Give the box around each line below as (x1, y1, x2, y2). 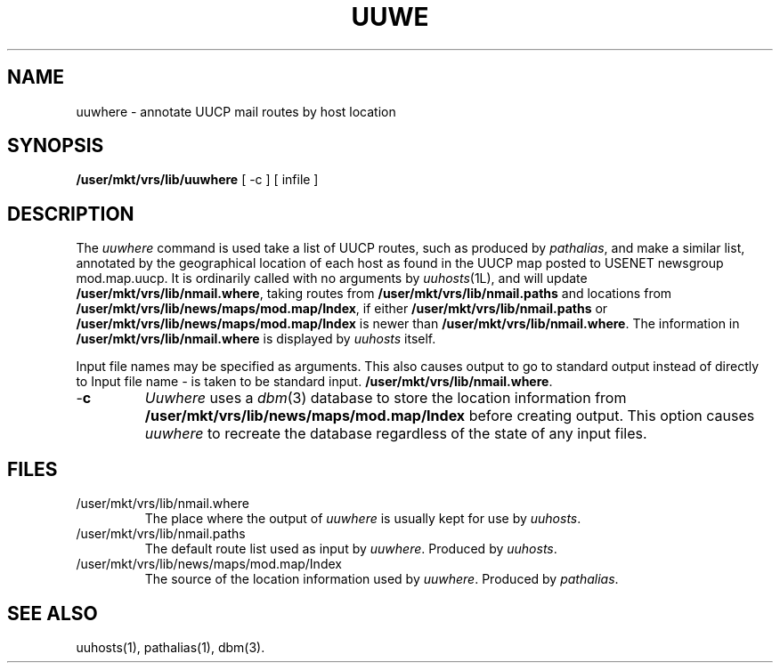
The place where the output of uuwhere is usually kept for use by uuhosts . (144, 511, 581, 527)
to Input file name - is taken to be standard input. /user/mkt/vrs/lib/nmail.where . (76, 374, 553, 390)
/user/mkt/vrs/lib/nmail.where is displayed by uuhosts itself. (76, 331, 436, 347)
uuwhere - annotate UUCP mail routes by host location (76, 103, 396, 119)
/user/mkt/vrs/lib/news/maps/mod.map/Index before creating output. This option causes (144, 407, 755, 425)
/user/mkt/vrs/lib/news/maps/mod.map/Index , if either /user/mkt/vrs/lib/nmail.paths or (76, 301, 608, 317)
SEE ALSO (7, 601, 98, 625)
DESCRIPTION (7, 202, 134, 225)
